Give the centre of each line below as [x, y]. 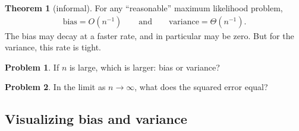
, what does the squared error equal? [201, 87]
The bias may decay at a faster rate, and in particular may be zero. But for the [149, 35]
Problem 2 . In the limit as [55, 87]
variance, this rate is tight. [53, 47]
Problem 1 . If [32, 67]
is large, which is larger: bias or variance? [144, 67]
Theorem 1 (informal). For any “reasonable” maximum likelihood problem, [144, 8]
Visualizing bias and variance [96, 119]
